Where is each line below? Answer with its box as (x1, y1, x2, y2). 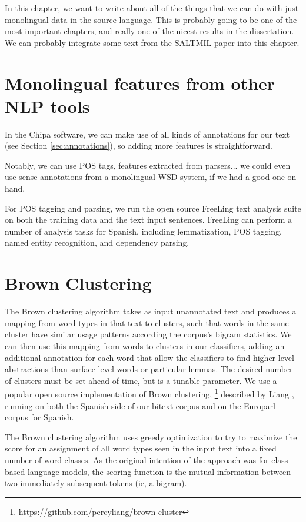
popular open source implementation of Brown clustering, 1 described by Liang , (5, 386, 294, 400)
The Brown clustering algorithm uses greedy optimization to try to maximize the (5, 430, 297, 443)
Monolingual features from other (5, 71, 275, 95)
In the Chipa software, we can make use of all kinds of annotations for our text (5, 128, 290, 140)
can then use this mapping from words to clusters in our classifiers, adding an (5, 339, 285, 352)
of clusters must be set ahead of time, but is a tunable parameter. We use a (5, 374, 277, 386)
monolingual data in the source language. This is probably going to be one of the (5, 13, 297, 25)
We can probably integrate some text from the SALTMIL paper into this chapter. (5, 36, 300, 48)
